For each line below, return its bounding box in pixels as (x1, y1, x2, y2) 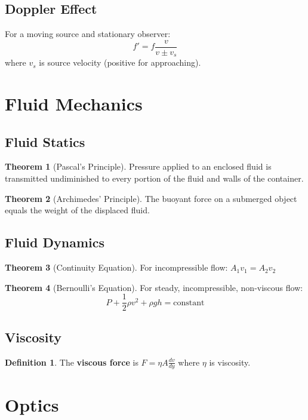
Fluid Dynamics (5, 233, 104, 252)
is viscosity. (209, 355, 251, 368)
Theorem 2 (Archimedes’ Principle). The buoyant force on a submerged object (5, 192, 297, 204)
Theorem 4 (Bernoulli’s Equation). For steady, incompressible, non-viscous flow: (5, 281, 303, 293)
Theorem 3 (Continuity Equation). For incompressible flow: (5, 261, 228, 274)
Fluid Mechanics (5, 91, 143, 116)
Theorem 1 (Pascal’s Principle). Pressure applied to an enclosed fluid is (5, 160, 272, 173)
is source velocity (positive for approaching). (39, 56, 201, 69)
